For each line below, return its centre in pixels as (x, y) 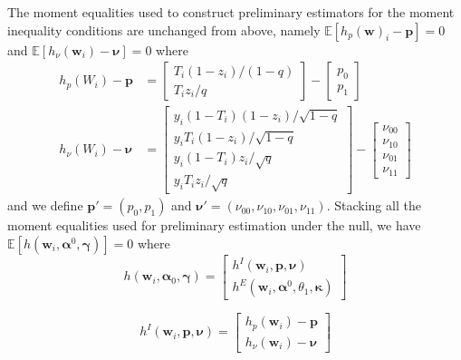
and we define (45, 205)
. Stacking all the (374, 205)
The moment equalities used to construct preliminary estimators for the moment (231, 12)
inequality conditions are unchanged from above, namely (164, 29)
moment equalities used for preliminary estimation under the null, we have (214, 225)
